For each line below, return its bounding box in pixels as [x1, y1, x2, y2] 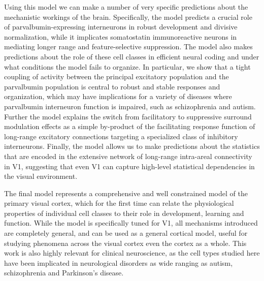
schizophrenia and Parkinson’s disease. [4, 267, 124, 278]
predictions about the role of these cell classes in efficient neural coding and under [4, 51, 259, 61]
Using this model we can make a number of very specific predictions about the [4, 2, 248, 12]
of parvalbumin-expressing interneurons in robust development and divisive [4, 21, 238, 32]
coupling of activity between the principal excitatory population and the [4, 71, 229, 82]
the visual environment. [4, 171, 78, 181]
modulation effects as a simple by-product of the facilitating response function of [4, 121, 255, 132]
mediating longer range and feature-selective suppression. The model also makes [4, 41, 253, 52]
